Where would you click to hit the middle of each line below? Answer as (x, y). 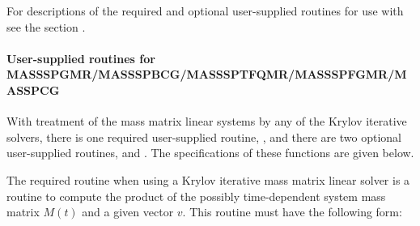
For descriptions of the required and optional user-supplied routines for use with (205, 11)
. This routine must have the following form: (292, 212)
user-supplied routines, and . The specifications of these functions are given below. (210, 153)
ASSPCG (33, 90)
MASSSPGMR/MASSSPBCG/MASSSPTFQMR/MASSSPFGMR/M (207, 74)
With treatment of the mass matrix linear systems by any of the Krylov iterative (207, 121)
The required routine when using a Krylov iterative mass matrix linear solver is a (208, 179)
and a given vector (128, 212)
